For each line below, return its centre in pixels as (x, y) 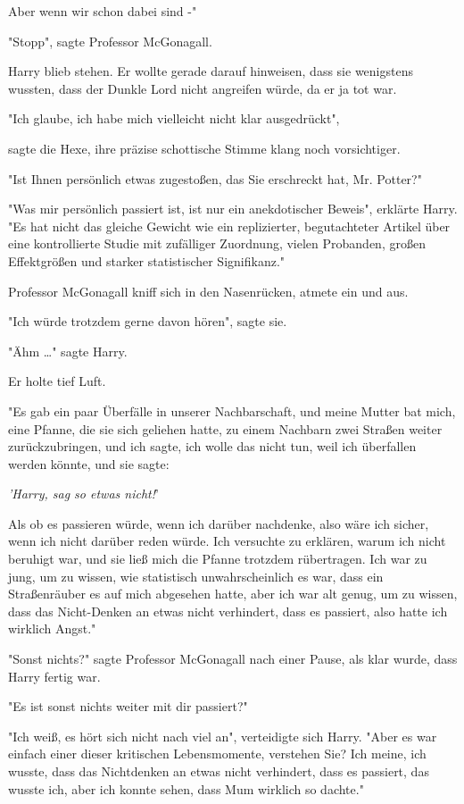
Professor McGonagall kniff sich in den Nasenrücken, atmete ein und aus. (208, 291)
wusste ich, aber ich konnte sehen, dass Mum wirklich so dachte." (186, 788)
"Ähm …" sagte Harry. (68, 351)
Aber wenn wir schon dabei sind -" (103, 11)
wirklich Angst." (52, 628)
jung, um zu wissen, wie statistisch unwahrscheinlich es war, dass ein (196, 576)
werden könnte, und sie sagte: (89, 463)
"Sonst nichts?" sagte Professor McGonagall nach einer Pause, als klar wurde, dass (233, 659)
